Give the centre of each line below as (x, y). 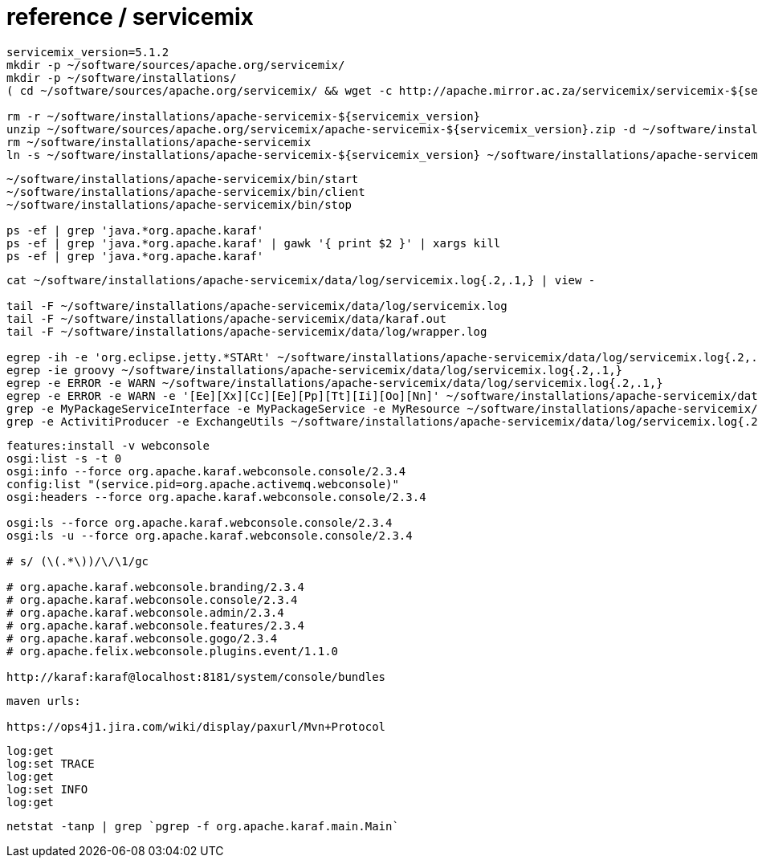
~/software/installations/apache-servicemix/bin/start (183, 179)
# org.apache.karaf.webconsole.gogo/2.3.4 (142, 638)
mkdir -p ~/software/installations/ (122, 77)
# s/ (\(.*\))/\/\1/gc (78, 561)
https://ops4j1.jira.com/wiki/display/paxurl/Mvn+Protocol (196, 726)
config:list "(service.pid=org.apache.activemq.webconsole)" (203, 484)
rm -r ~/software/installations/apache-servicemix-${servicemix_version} (244, 116)
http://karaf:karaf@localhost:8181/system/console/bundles (196, 677)
